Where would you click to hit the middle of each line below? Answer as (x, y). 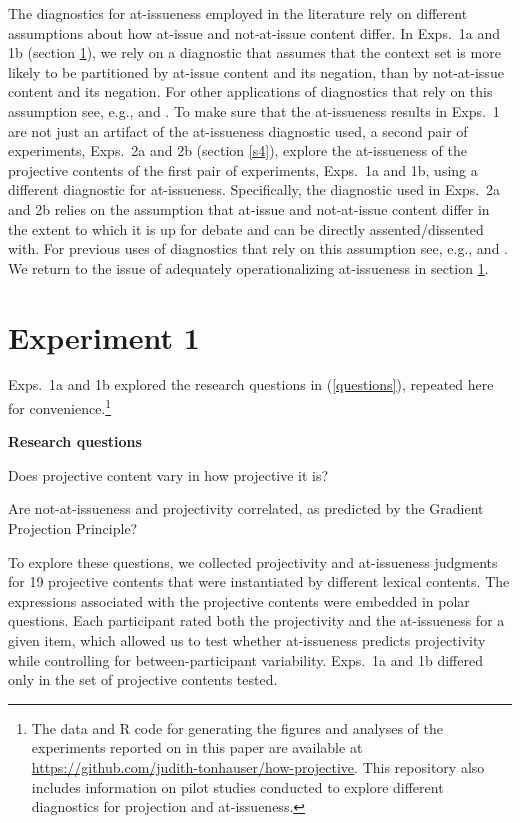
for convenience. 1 (60, 406)
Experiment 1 (104, 336)
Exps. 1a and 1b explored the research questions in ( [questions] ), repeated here (251, 384)
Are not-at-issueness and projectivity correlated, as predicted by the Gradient (246, 508)
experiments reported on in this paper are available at (197, 747)
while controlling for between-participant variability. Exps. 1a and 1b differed (245, 659)
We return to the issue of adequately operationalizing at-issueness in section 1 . (248, 267)
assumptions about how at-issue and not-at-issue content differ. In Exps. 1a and (254, 32)
